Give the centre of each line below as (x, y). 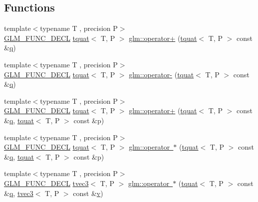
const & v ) (88, 193)
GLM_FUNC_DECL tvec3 (46, 183)
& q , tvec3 (19, 193)
